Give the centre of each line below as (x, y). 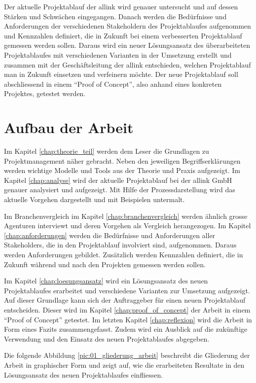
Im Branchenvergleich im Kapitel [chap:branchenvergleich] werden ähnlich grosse (126, 216)
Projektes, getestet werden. (45, 93)
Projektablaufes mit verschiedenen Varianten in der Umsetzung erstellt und (118, 54)
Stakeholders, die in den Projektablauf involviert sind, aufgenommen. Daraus (120, 245)
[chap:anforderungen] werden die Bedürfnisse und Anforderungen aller (110, 235)
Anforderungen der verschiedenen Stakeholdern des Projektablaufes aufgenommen (128, 26)
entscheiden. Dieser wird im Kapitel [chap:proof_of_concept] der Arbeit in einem (127, 309)
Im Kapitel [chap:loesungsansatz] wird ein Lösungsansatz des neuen (106, 281)
